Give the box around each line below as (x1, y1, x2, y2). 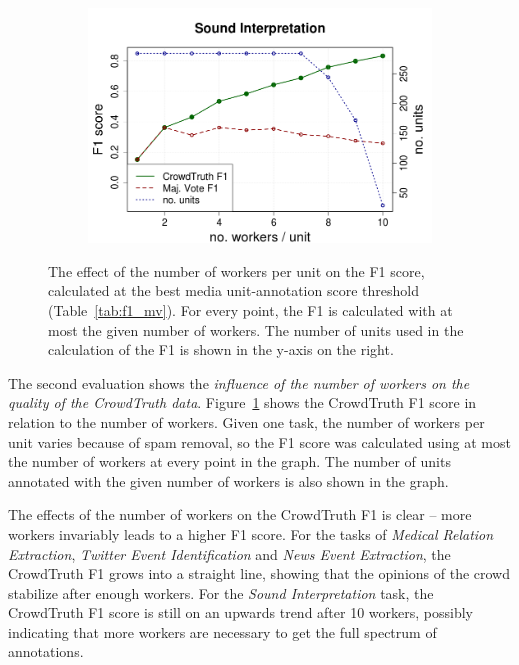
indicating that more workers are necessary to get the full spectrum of (8, 621, 437, 642)
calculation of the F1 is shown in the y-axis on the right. (48, 339, 394, 360)
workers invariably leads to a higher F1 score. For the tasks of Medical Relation (8, 523, 494, 544)
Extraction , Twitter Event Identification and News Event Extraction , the (8, 543, 451, 564)
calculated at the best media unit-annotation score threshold (48, 280, 419, 301)
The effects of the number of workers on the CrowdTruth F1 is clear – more (8, 504, 472, 525)
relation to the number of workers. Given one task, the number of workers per (8, 411, 485, 432)
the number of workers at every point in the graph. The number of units (8, 451, 451, 472)
